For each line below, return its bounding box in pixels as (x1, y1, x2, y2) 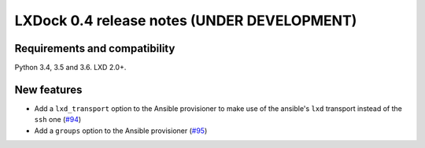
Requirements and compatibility (14, 42, 176, 55)
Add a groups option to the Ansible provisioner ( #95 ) (34, 126, 208, 135)
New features (14, 83, 83, 96)
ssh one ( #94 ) (34, 115, 82, 124)
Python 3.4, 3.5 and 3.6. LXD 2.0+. (14, 63, 127, 72)
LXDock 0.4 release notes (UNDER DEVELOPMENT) (14, 12, 357, 29)
